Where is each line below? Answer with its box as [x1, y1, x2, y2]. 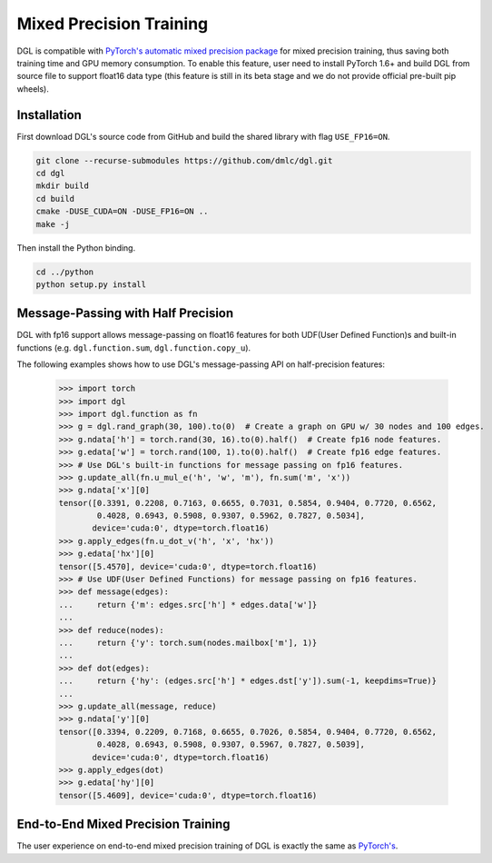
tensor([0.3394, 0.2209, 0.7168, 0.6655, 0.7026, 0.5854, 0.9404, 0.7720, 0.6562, [58, 727, 438, 737]
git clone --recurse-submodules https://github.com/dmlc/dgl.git [35, 155, 333, 165]
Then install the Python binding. [16, 242, 136, 253]
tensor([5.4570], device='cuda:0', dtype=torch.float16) [58, 561, 318, 571]
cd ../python [35, 266, 94, 277]
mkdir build [35, 181, 90, 191]
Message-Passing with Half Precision [16, 305, 234, 322]
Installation [16, 107, 82, 123]
